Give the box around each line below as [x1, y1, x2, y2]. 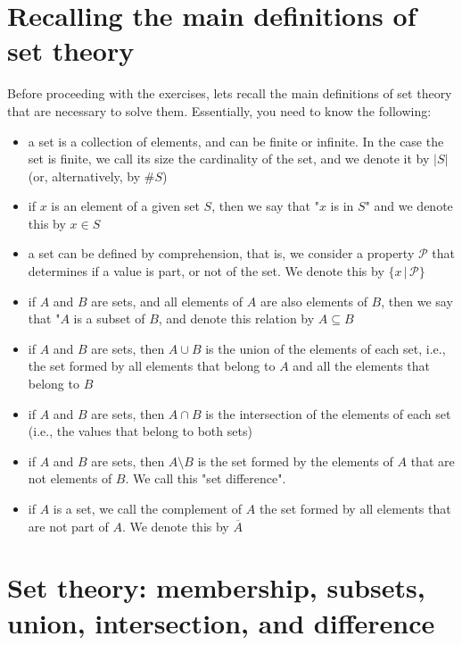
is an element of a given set [51, 197, 200, 215]
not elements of [28, 469, 112, 488]
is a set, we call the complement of [53, 499, 243, 517]
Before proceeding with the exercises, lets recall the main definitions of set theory [7, 84, 452, 103]
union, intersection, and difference [7, 604, 435, 641]
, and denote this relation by [158, 309, 315, 328]
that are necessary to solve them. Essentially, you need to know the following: [7, 101, 432, 120]
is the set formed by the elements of [197, 451, 393, 470]
